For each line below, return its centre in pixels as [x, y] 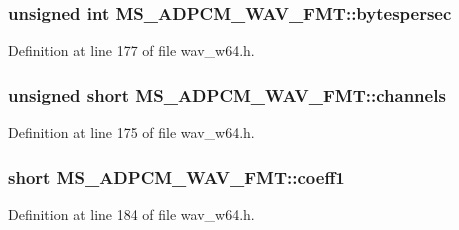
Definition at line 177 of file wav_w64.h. [131, 50]
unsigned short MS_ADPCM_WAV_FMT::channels [227, 94]
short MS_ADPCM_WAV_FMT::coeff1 [176, 176]
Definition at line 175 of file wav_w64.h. [131, 132]
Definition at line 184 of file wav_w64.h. [131, 213]
